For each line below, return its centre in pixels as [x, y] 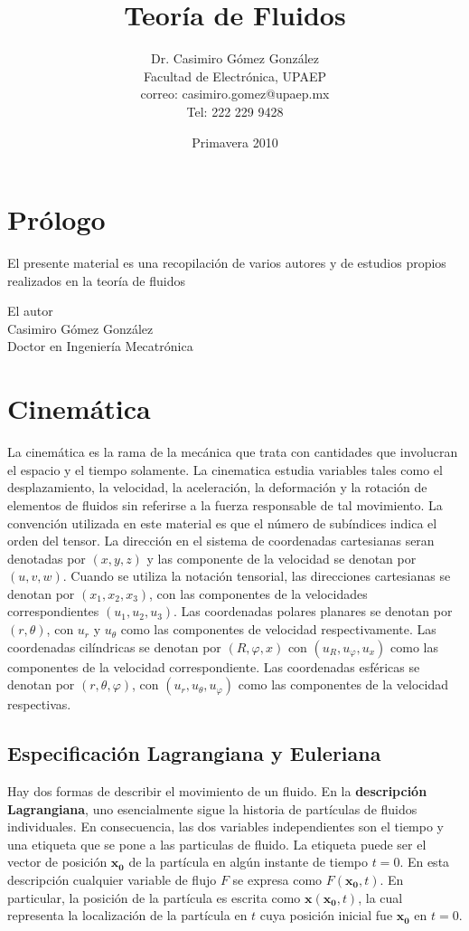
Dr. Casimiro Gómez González [235, 58]
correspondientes [53, 611]
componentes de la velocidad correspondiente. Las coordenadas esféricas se [214, 666]
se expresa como [277, 880]
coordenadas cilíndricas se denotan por [114, 646]
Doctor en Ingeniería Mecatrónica [100, 346]
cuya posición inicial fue [326, 915]
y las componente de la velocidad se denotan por [281, 558]
